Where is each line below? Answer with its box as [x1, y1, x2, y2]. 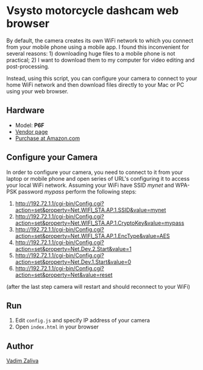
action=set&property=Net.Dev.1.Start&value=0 [15, 258, 132, 266]
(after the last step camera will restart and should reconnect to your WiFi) [6, 283, 191, 290]
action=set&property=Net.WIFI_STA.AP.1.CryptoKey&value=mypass [15, 219, 185, 227]
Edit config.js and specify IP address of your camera [15, 317, 151, 324]
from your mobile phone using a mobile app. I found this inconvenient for [6, 43, 190, 51]
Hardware [6, 105, 45, 116]
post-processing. [6, 62, 50, 70]
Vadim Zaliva [6, 357, 39, 365]
